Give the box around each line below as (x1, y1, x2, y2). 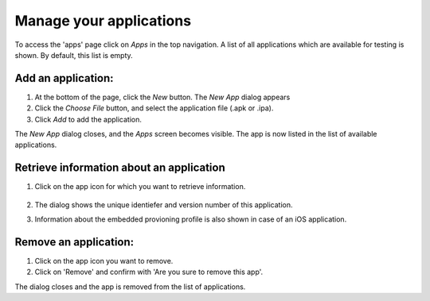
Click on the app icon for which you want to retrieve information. (34, 182, 246, 191)
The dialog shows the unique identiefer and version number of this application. (34, 199, 294, 210)
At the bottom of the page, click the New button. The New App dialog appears (34, 92, 291, 102)
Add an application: (14, 71, 115, 85)
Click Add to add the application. (34, 114, 143, 124)
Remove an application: (14, 235, 135, 249)
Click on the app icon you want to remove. (34, 257, 174, 265)
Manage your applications (14, 12, 191, 29)
